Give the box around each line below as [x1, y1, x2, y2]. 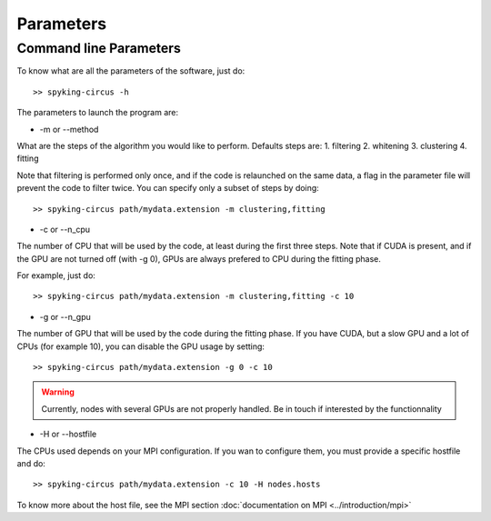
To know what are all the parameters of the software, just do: [16, 65, 245, 76]
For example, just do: [16, 270, 95, 281]
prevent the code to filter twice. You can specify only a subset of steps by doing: [16, 183, 320, 194]
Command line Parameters [16, 40, 182, 56]
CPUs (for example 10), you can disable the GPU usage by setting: [16, 341, 266, 352]
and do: [16, 457, 45, 468]
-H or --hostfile [39, 428, 97, 440]
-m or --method [39, 124, 99, 135]
